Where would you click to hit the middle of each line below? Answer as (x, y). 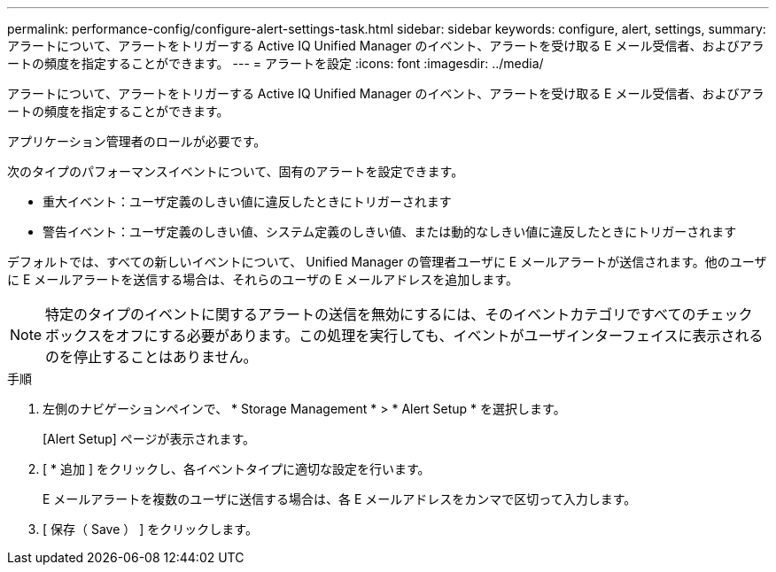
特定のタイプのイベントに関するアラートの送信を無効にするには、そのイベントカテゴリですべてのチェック (399, 314)
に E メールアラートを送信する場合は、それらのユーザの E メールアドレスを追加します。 (263, 279)
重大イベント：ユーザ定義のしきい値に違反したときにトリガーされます (247, 201)
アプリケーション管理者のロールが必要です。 (137, 141)
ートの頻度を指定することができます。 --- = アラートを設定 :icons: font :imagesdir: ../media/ (275, 63)
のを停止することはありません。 (151, 357)
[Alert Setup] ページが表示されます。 (149, 439)
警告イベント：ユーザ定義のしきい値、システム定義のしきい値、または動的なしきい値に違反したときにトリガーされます (390, 232)
